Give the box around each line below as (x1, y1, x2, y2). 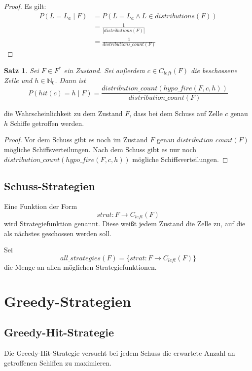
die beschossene (191, 65, 237, 75)
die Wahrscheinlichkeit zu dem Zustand (4, 108, 123, 119)
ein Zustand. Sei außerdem (64, 65, 145, 75)
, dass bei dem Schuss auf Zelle (129, 108, 223, 119)
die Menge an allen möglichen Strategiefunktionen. (4, 261, 157, 272)
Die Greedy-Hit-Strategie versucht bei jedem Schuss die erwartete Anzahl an (4, 347, 235, 358)
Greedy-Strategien (4, 290, 131, 311)
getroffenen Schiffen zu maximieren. (4, 357, 111, 368)
